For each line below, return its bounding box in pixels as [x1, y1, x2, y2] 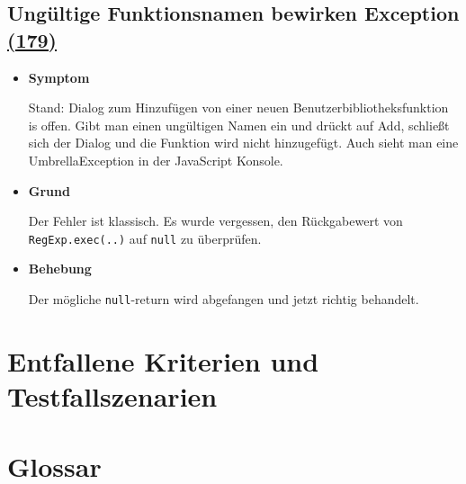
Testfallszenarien [7, 378, 218, 415]
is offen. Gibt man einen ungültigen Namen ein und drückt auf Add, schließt [28, 115, 450, 134]
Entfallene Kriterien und [7, 342, 319, 379]
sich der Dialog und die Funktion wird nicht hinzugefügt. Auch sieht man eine [28, 133, 459, 152]
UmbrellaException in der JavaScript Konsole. [28, 150, 283, 169]
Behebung [28, 259, 92, 278]
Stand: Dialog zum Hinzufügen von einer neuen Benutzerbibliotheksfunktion [28, 98, 449, 117]
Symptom [28, 67, 90, 86]
